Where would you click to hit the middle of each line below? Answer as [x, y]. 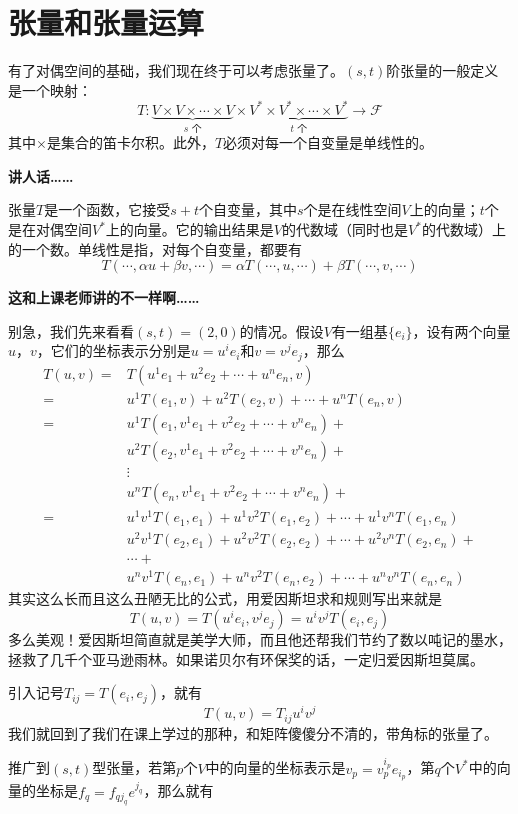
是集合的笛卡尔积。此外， [130, 142]
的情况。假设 [281, 330]
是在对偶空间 [50, 229]
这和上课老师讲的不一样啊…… [104, 297]
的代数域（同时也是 [345, 229]
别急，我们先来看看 [71, 330]
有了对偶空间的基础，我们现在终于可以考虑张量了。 [176, 70]
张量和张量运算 [106, 22]
